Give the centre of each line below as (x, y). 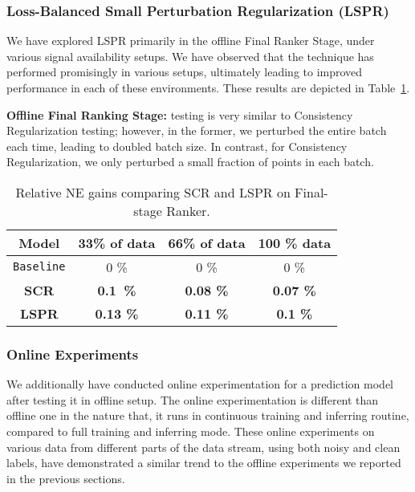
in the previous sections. (66, 478)
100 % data (295, 242)
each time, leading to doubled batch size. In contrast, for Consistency (177, 146)
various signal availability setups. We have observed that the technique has (190, 56)
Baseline (39, 267)
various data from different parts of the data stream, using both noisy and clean (203, 447)
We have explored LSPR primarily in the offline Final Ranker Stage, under (191, 41)
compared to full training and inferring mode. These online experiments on (191, 431)
